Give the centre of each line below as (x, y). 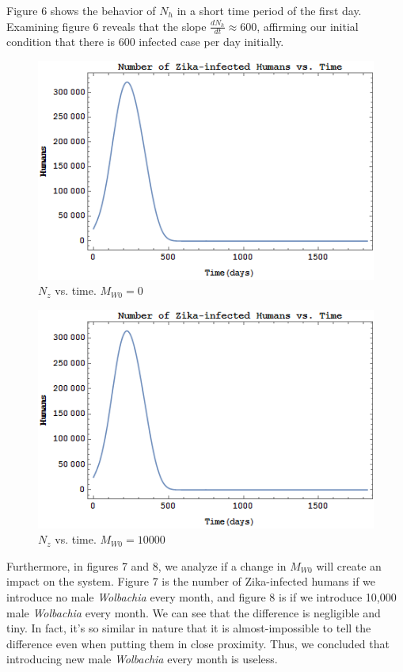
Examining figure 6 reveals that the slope (106, 26)
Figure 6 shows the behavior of (81, 10)
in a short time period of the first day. (269, 10)
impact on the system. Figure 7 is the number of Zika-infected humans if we (191, 581)
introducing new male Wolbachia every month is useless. (142, 659)
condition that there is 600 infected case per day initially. (145, 42)
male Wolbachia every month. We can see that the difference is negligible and (194, 612)
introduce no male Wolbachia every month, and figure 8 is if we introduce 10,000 (201, 597)
